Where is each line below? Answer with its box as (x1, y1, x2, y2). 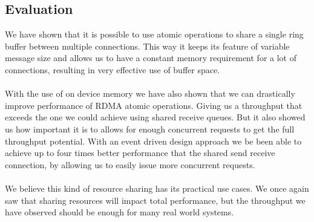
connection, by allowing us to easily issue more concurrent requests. (5, 158, 255, 171)
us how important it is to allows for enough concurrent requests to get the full (5, 122, 295, 135)
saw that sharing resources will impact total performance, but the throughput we (5, 194, 306, 206)
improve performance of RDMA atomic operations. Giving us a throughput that (5, 99, 303, 111)
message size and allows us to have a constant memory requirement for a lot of (5, 51, 296, 64)
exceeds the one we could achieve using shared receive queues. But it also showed (5, 111, 306, 123)
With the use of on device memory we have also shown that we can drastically (5, 87, 295, 100)
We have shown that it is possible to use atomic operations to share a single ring (5, 28, 304, 41)
